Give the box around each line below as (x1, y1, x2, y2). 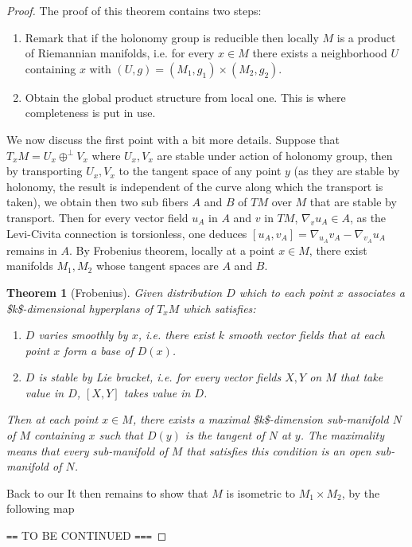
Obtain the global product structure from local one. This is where (25, 88, 346, 105)
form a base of (64, 342, 134, 358)
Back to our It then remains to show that (6, 484, 208, 501)
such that (99, 427, 143, 443)
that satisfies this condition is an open (186, 442, 371, 459)
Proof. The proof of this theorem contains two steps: (6, 2, 262, 18)
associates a (347, 283, 405, 300)
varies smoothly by (38, 326, 128, 343)
